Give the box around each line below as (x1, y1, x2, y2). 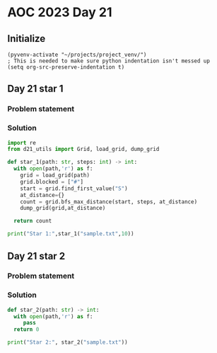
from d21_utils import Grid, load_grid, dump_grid (7, 146, 160, 153)
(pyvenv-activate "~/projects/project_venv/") (7, 51, 147, 58)
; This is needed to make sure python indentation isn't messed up (7, 57, 211, 65)
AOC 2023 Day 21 (7, 4, 112, 21)
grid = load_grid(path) (20, 172, 90, 179)
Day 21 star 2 (7, 250, 66, 262)
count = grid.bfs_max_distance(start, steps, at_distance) (20, 198, 198, 206)
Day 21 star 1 (7, 83, 64, 95)
